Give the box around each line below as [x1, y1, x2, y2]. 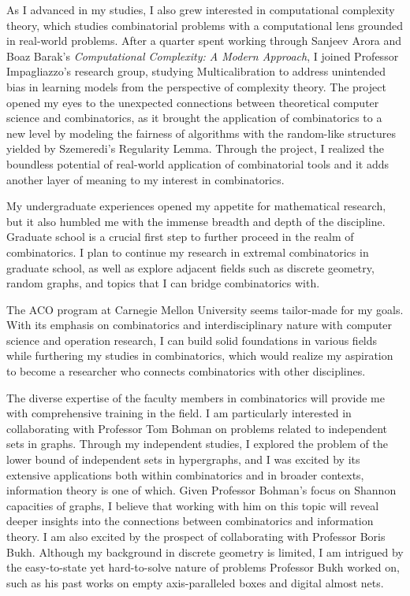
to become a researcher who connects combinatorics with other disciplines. [6, 363, 366, 379]
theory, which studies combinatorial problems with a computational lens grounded [6, 17, 403, 33]
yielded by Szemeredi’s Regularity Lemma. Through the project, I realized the [6, 140, 384, 157]
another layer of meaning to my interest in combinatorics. [6, 171, 285, 187]
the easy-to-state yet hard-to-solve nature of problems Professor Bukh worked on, [6, 559, 400, 576]
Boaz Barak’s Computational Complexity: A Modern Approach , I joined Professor [6, 47, 399, 64]
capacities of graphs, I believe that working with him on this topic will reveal [6, 497, 379, 513]
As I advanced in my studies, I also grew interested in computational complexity [6, 2, 395, 17]
